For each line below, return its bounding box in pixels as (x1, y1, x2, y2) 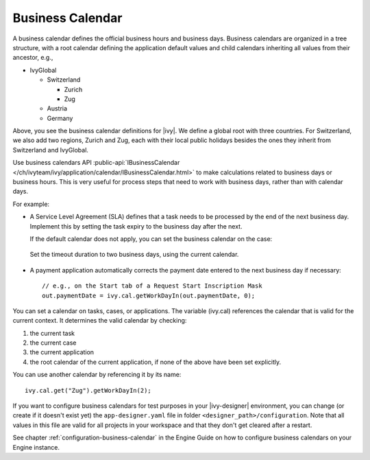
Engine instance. (12, 443, 60, 451)
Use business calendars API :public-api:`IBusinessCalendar (12, 159, 180, 167)
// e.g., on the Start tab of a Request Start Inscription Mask (42, 282, 263, 290)
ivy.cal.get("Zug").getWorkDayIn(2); (25, 387, 152, 394)
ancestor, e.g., (12, 54, 53, 62)
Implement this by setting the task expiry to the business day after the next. (29, 222, 243, 230)
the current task (29, 329, 75, 337)
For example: (12, 200, 50, 208)
